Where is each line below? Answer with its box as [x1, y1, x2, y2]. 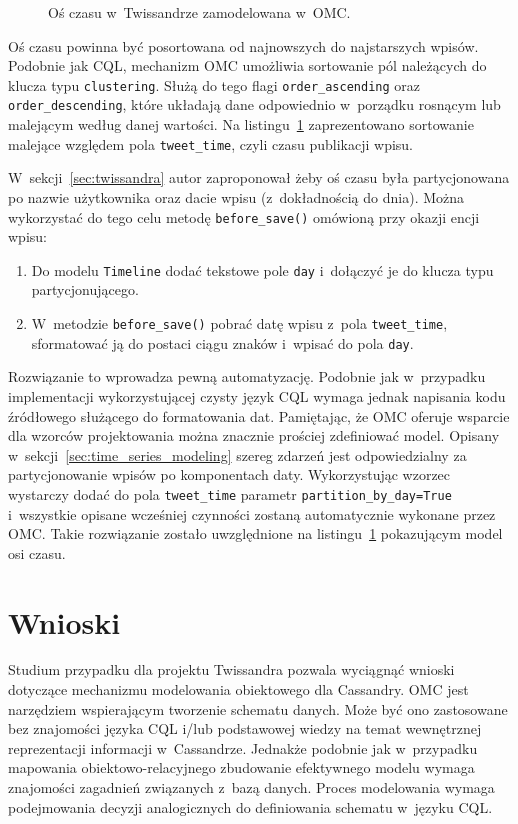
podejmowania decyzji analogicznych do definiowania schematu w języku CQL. [8, 796, 493, 817]
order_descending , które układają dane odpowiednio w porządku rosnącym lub [8, 94, 501, 115]
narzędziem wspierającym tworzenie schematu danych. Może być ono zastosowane [8, 698, 508, 719]
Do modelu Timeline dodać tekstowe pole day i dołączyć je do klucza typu [31, 259, 494, 280]
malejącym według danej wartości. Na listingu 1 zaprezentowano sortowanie [8, 114, 474, 135]
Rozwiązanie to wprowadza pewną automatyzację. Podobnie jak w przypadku [8, 366, 486, 387]
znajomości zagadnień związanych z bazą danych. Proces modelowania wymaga [8, 777, 495, 798]
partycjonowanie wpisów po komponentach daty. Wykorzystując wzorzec [8, 464, 451, 485]
